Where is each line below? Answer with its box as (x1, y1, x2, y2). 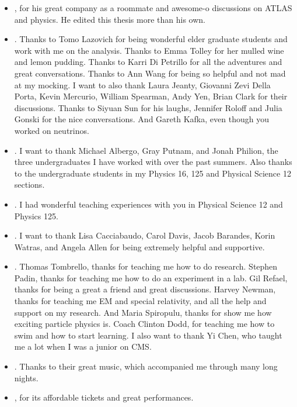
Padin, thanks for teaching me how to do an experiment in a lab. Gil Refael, (14, 271, 288, 284)
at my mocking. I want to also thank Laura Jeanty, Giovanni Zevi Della (14, 78, 271, 91)
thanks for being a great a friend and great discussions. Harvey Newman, (14, 283, 276, 295)
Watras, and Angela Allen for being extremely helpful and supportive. (14, 240, 265, 253)
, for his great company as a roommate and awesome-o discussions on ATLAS (14, 2, 292, 13)
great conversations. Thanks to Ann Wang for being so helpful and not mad (14, 67, 286, 79)
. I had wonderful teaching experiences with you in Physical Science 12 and (14, 198, 283, 210)
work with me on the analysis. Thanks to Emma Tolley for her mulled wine (14, 44, 284, 56)
